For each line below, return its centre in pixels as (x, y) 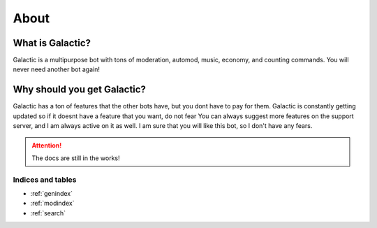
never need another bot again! (57, 69)
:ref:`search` (48, 213)
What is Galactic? (52, 43)
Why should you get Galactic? (80, 90)
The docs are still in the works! (76, 158)
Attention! (47, 145)
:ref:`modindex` (52, 204)
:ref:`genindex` (52, 194)
